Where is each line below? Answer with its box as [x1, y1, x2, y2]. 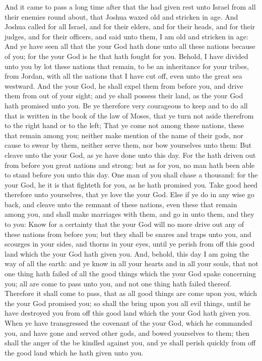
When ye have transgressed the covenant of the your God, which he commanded [5, 318, 252, 328]
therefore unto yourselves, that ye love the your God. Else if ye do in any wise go [5, 189, 254, 200]
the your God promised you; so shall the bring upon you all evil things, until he [5, 297, 251, 308]
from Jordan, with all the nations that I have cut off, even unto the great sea [5, 71, 242, 81]
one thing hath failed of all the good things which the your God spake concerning [5, 268, 256, 279]
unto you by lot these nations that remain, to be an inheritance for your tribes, [5, 61, 249, 71]
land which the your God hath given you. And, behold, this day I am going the [5, 248, 249, 259]
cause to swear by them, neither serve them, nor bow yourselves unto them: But [5, 140, 252, 150]
